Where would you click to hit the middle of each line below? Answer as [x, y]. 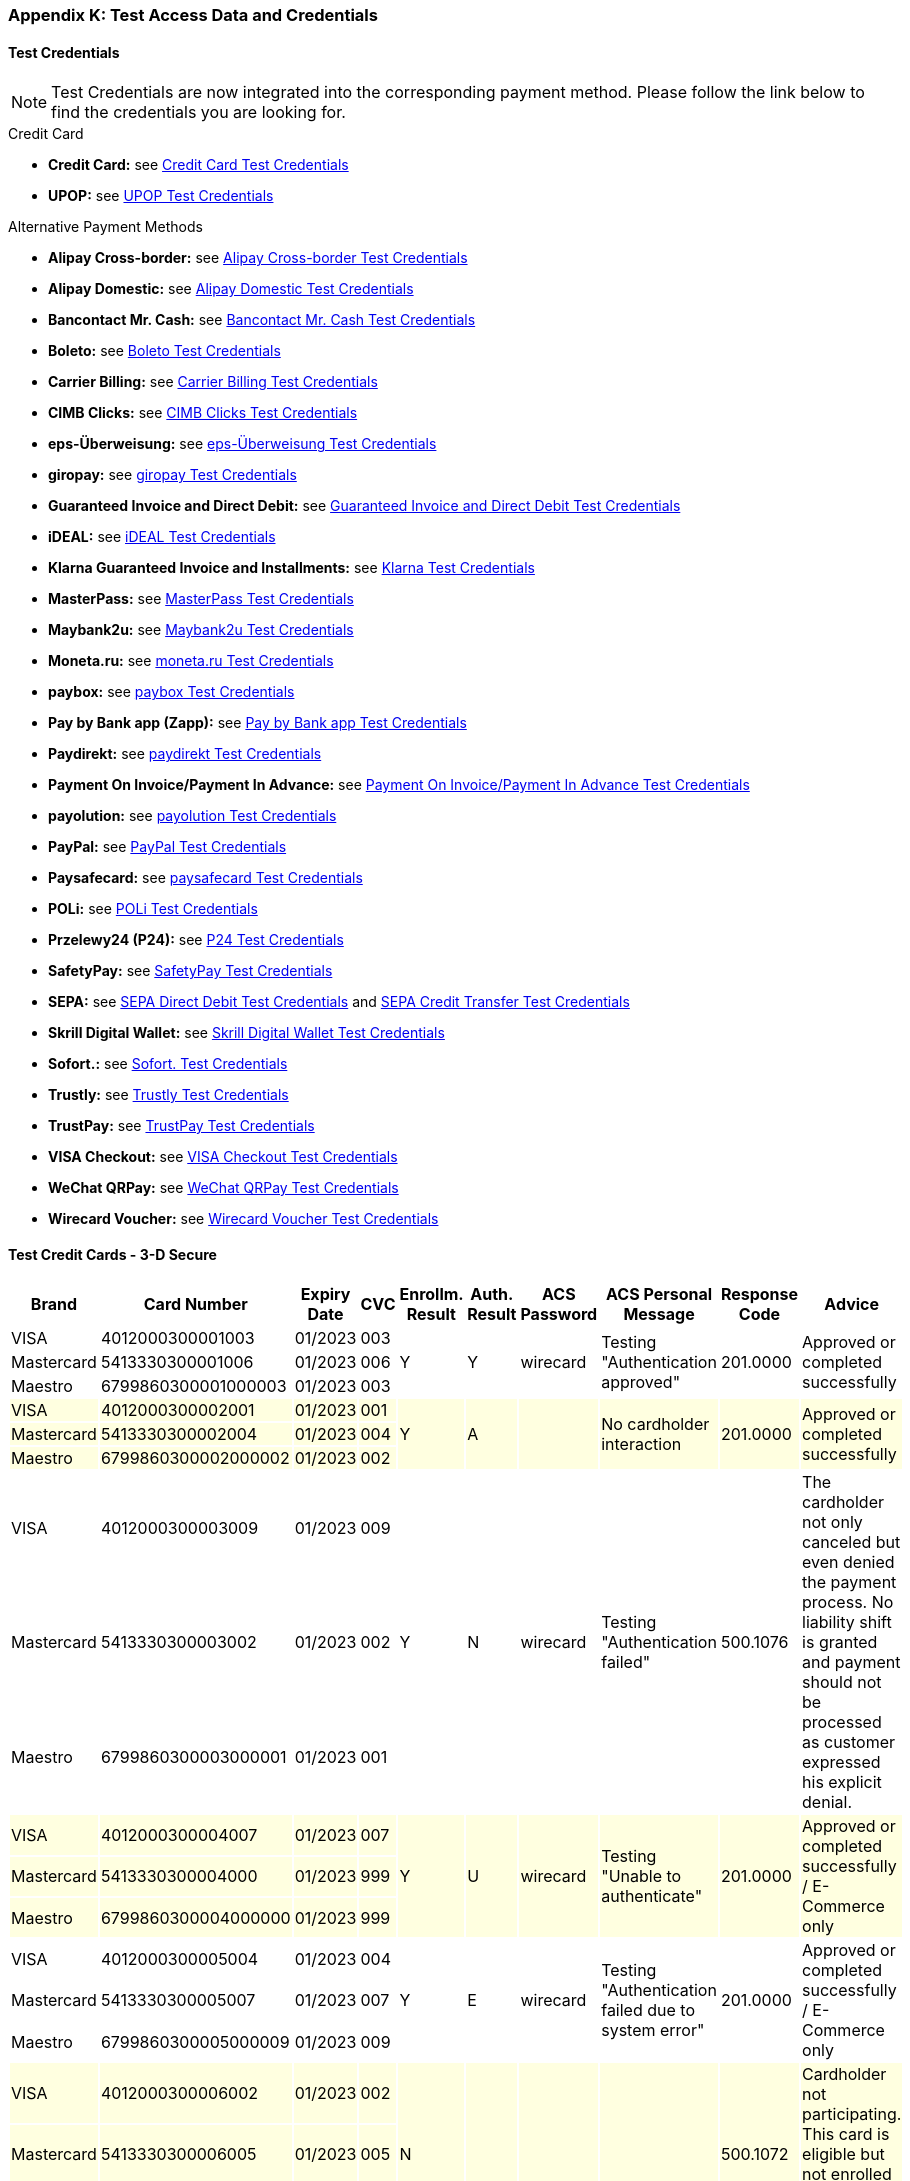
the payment [849, 1582]
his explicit [842, 1782]
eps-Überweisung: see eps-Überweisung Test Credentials [242, 444]
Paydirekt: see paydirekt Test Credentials [185, 754]
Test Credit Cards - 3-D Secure [112, 1254]
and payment [851, 1662]
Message [659, 1314]
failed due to [648, 2010]
